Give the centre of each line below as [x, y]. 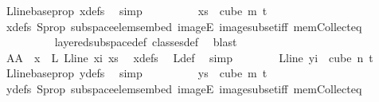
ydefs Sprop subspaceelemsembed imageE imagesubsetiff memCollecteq [184, 88]
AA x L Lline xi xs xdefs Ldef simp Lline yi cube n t [189, 57]
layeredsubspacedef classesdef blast [146, 42]
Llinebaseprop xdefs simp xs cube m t [137, 10]
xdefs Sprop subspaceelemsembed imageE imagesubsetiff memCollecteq [184, 26]
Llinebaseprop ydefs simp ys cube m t [137, 73]
